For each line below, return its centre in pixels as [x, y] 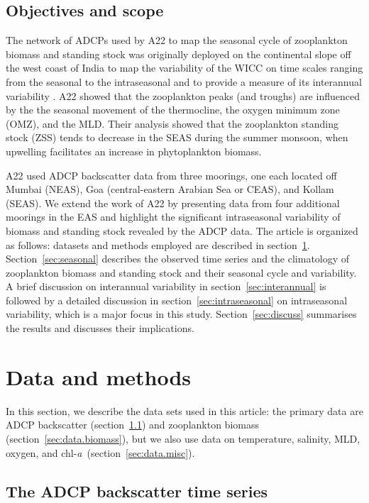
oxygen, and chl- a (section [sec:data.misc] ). [100, 452]
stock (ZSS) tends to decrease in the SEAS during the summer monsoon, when [177, 137]
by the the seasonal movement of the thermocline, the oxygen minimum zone [173, 110]
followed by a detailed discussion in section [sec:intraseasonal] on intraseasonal [177, 300]
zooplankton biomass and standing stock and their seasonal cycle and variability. [181, 272]
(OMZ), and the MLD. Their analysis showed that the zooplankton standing [172, 123]
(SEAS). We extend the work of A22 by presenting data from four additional [173, 203]
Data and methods [98, 376]
